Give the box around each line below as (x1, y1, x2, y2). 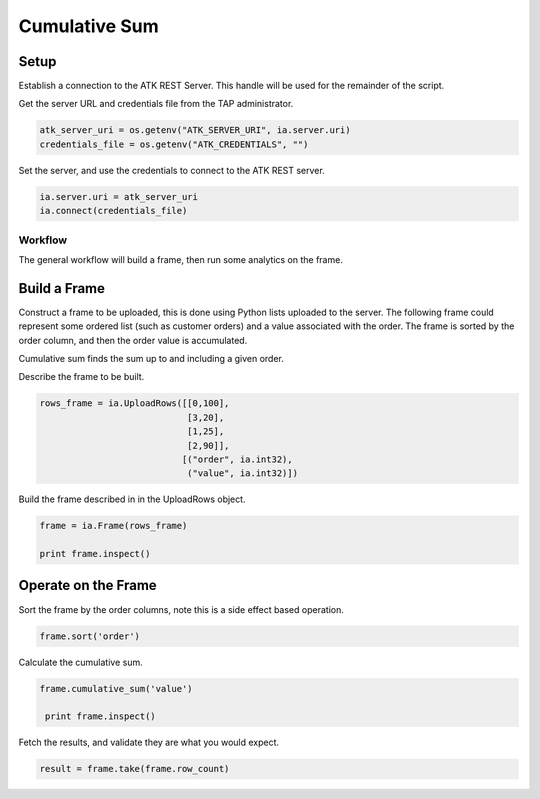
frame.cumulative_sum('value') (39, 683, 194, 694)
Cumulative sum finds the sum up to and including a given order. (18, 353, 285, 364)
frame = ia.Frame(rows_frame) (39, 520, 188, 532)
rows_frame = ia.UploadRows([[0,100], (39, 398, 230, 409)
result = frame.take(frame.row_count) (39, 763, 230, 775)
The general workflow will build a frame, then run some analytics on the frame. (18, 253, 344, 265)
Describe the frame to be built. (18, 371, 145, 383)
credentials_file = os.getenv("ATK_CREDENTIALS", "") (39, 138, 309, 150)
